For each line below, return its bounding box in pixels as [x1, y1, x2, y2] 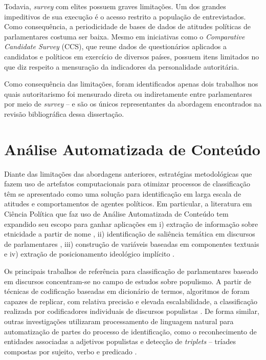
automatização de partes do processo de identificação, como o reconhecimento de [4, 326, 257, 336]
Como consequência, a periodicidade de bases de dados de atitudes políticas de [4, 21, 251, 32]
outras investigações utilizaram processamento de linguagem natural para [4, 315, 234, 326]
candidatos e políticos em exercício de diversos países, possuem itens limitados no [4, 51, 259, 61]
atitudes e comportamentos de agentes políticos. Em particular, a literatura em [4, 198, 252, 209]
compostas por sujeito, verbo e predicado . [4, 346, 137, 356]
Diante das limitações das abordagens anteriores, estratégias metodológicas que [4, 168, 252, 179]
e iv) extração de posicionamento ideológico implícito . [4, 248, 175, 259]
